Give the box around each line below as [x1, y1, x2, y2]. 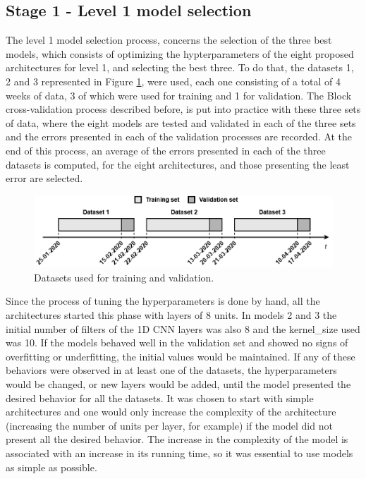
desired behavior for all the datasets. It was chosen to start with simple [6, 390, 314, 405]
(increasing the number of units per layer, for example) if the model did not [6, 418, 333, 432]
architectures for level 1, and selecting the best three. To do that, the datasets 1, [6, 60, 354, 75]
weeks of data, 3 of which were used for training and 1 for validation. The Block [6, 87, 352, 102]
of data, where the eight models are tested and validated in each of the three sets [6, 115, 356, 130]
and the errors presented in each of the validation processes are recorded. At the [6, 129, 353, 144]
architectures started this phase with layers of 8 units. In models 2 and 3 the [6, 308, 337, 322]
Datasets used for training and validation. [34, 269, 214, 284]
